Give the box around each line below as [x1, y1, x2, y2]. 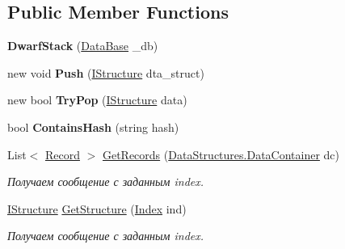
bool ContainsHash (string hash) [7, 118, 179, 135]
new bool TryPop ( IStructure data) [7, 91, 187, 108]
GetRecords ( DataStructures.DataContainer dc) [102, 146, 340, 162]
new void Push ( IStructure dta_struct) [7, 64, 204, 81]
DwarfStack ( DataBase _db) [7, 37, 158, 54]
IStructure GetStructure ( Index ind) [7, 200, 187, 217]
